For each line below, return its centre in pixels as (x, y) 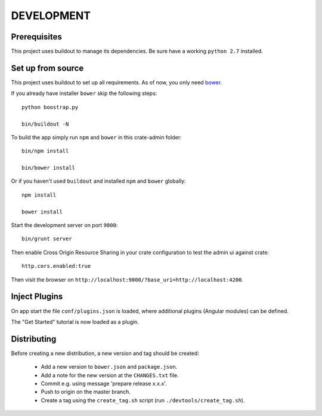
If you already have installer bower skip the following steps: (84, 93)
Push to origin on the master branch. (86, 392)
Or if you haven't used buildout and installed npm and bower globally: (98, 181)
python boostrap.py (50, 107)
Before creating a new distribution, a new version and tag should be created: (105, 353)
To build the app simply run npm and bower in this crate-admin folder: (96, 137)
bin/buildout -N (45, 124)
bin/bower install (49, 168)
